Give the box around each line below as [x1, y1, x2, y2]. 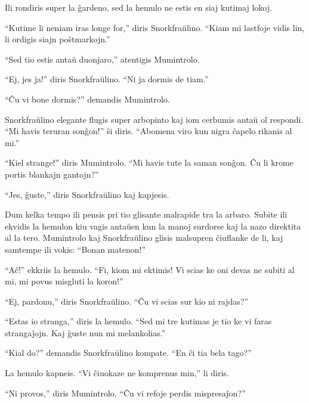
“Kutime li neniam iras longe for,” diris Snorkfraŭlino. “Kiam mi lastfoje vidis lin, [5, 21, 305, 33]
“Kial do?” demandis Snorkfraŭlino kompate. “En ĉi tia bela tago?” [5, 346, 252, 359]
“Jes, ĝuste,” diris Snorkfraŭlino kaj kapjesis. [5, 188, 169, 200]
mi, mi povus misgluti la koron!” [5, 275, 123, 287]
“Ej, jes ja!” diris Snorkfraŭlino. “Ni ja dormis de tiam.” [5, 73, 209, 85]
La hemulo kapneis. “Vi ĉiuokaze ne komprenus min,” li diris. [5, 367, 229, 379]
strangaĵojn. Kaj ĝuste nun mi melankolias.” [5, 326, 166, 339]
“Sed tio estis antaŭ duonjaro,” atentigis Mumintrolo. [5, 52, 200, 65]
